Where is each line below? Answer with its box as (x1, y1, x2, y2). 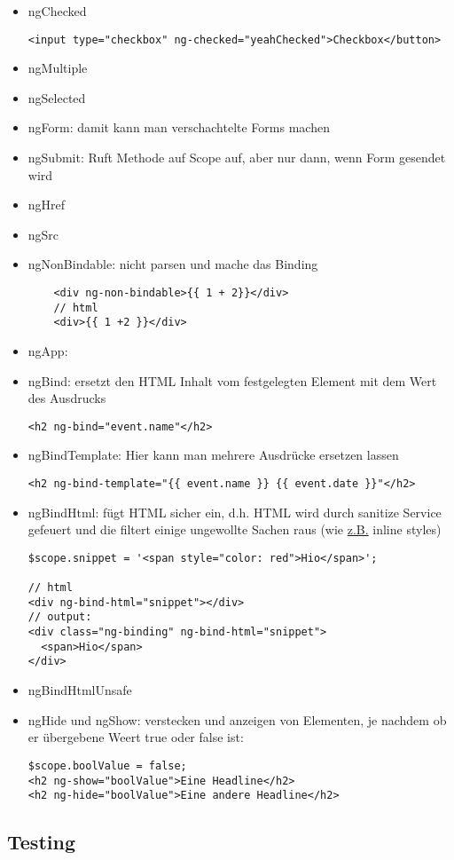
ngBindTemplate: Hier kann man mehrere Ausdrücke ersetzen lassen (27, 446, 399, 464)
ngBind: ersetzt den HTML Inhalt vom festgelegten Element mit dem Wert (27, 371, 437, 390)
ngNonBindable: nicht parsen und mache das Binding (27, 255, 318, 273)
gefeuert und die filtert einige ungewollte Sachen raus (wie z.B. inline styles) (27, 520, 442, 539)
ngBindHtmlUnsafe (27, 681, 132, 699)
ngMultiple (27, 59, 88, 77)
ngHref (27, 195, 66, 214)
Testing (7, 828, 75, 856)
